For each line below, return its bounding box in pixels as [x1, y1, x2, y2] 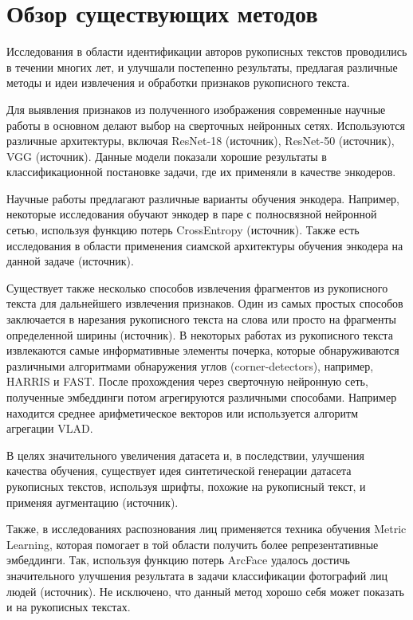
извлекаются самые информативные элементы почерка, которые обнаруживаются [6, 342, 399, 359]
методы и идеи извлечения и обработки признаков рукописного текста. [6, 74, 350, 91]
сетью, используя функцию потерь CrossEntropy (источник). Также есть [6, 222, 360, 238]
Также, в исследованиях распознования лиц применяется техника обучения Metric [6, 520, 407, 537]
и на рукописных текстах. [6, 598, 131, 615]
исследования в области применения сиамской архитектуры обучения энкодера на [6, 237, 403, 253]
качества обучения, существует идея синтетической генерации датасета [6, 462, 352, 479]
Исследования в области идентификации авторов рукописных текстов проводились [6, 43, 407, 60]
